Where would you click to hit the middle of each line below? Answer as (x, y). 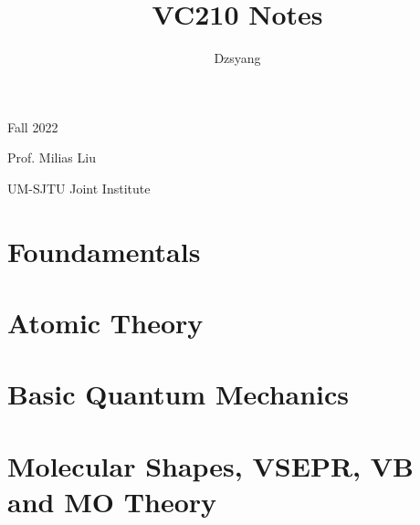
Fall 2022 (33, 126)
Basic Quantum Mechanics (178, 394)
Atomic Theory (105, 323)
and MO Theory (112, 501)
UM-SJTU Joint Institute (79, 188)
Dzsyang (237, 58)
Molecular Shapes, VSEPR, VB (210, 465)
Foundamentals (104, 251)
